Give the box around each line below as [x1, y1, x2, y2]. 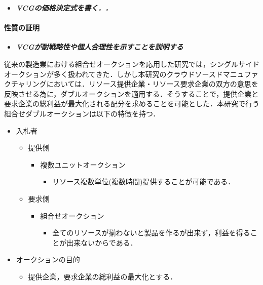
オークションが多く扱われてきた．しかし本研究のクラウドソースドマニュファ [4, 68, 258, 79]
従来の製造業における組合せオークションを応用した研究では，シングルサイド [4, 58, 259, 69]
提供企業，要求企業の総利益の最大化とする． [28, 271, 177, 281]
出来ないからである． [66, 237, 137, 248]
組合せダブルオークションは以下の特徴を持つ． [4, 108, 160, 118]
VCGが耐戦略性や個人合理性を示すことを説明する [16, 42, 183, 52]
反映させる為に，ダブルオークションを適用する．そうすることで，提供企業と [4, 88, 259, 99]
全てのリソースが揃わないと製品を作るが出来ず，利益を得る [52, 227, 250, 238]
